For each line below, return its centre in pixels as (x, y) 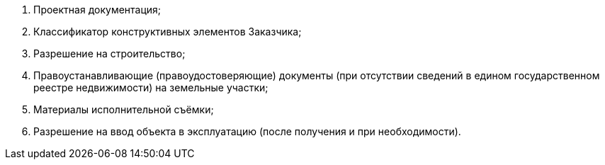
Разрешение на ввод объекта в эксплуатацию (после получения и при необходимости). (247, 131)
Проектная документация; (97, 10)
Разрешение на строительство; (109, 53)
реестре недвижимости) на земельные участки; (151, 87)
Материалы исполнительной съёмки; (124, 109)
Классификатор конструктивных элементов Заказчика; (168, 32)
